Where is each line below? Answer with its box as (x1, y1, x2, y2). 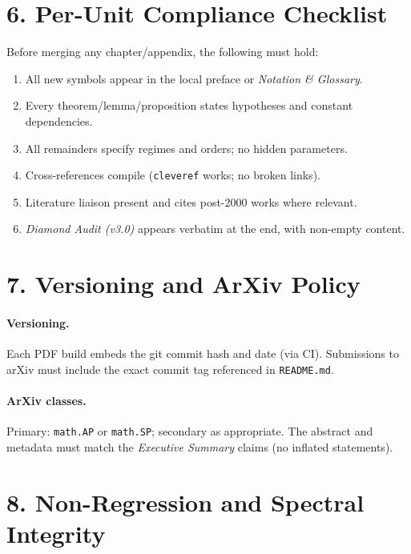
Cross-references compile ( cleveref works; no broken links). (25, 167, 320, 183)
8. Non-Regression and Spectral (6, 485, 365, 518)
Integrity (6, 516, 106, 549)
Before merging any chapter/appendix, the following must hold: (6, 43, 319, 60)
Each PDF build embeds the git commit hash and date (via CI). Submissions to (6, 345, 399, 362)
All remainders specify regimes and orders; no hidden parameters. (25, 139, 348, 156)
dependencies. (25, 112, 93, 129)
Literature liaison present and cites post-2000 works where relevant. (25, 193, 357, 210)
